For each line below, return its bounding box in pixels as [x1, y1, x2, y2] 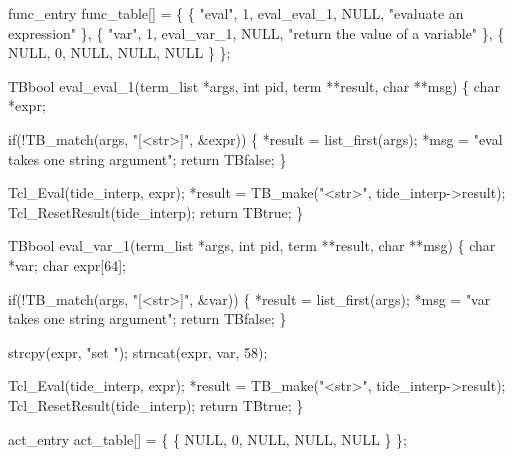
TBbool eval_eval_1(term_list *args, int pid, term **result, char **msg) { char [8, 75, 500, 96]
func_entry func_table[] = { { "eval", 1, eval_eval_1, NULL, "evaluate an [8, 3, 464, 23]
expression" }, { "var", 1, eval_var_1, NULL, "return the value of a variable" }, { [8, 22, 505, 43]
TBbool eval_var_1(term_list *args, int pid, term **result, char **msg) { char [8, 235, 496, 256]
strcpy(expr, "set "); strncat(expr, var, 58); [8, 341, 268, 362]
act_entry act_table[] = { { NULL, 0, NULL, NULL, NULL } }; [8, 428, 408, 449]
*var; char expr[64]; [8, 254, 126, 275]
